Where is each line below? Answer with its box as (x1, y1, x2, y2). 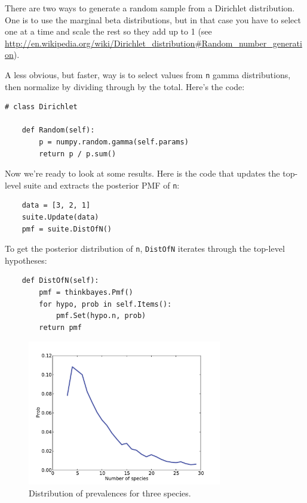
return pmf (39, 323, 82, 332)
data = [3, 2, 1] (22, 201, 91, 210)
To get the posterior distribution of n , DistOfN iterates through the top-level (5, 242, 285, 255)
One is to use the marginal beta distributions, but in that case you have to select (5, 13, 301, 26)
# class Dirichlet (5, 103, 78, 112)
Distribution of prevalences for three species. (29, 487, 191, 499)
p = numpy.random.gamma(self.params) (39, 138, 189, 146)
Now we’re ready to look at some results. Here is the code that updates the (5, 167, 280, 180)
